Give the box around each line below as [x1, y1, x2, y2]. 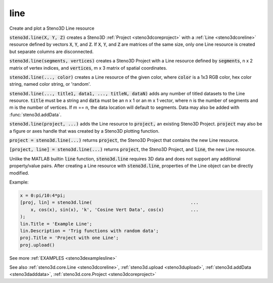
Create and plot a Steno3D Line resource [9, 25, 95, 31]
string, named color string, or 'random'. [9, 81, 91, 87]
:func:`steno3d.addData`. [9, 111, 62, 118]
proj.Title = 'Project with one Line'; [20, 235, 119, 241]
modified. [9, 169, 29, 176]
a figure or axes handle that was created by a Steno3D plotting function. [9, 128, 160, 134]
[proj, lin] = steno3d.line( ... [20, 200, 199, 205]
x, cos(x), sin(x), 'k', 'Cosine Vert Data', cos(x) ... [30, 207, 199, 212]
